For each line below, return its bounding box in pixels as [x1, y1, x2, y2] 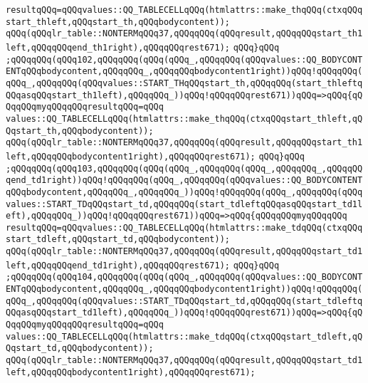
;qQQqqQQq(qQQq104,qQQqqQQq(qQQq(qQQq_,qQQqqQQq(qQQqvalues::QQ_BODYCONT [6, 272, 363, 283]
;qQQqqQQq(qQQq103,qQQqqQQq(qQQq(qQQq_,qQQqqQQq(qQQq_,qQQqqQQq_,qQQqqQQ [6, 163, 363, 174]
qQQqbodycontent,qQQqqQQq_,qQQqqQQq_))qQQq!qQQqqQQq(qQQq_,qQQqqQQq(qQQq [6, 187, 363, 197]
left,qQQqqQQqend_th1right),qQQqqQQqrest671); [6, 42, 230, 53]
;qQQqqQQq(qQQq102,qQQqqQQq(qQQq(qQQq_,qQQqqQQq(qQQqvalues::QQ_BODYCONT [6, 54, 363, 65]
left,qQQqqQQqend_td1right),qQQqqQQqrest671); [6, 260, 230, 271]
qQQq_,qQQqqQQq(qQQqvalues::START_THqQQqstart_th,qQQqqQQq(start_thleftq [6, 78, 363, 88]
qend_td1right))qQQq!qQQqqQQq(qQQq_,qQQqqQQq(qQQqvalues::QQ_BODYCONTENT [6, 175, 363, 186]
